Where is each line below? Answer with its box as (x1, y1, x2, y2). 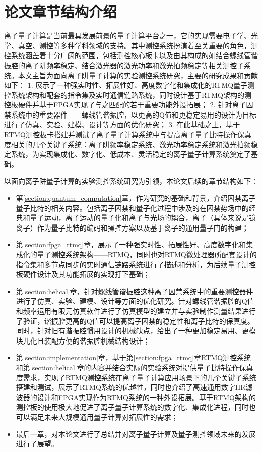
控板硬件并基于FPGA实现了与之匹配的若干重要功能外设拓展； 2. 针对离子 (4, 99, 246, 110)
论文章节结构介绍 (4, 1, 117, 22)
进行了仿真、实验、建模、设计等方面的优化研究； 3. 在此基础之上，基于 (4, 119, 240, 130)
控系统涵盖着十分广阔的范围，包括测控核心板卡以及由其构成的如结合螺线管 (4, 50, 251, 61)
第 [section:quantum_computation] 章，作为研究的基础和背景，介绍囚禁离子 (16, 193, 256, 203)
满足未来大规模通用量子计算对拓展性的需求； (30, 411, 178, 422)
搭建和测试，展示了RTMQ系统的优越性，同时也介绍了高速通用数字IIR (16, 382, 246, 392)
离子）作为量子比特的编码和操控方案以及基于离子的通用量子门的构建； (16, 222, 249, 233)
